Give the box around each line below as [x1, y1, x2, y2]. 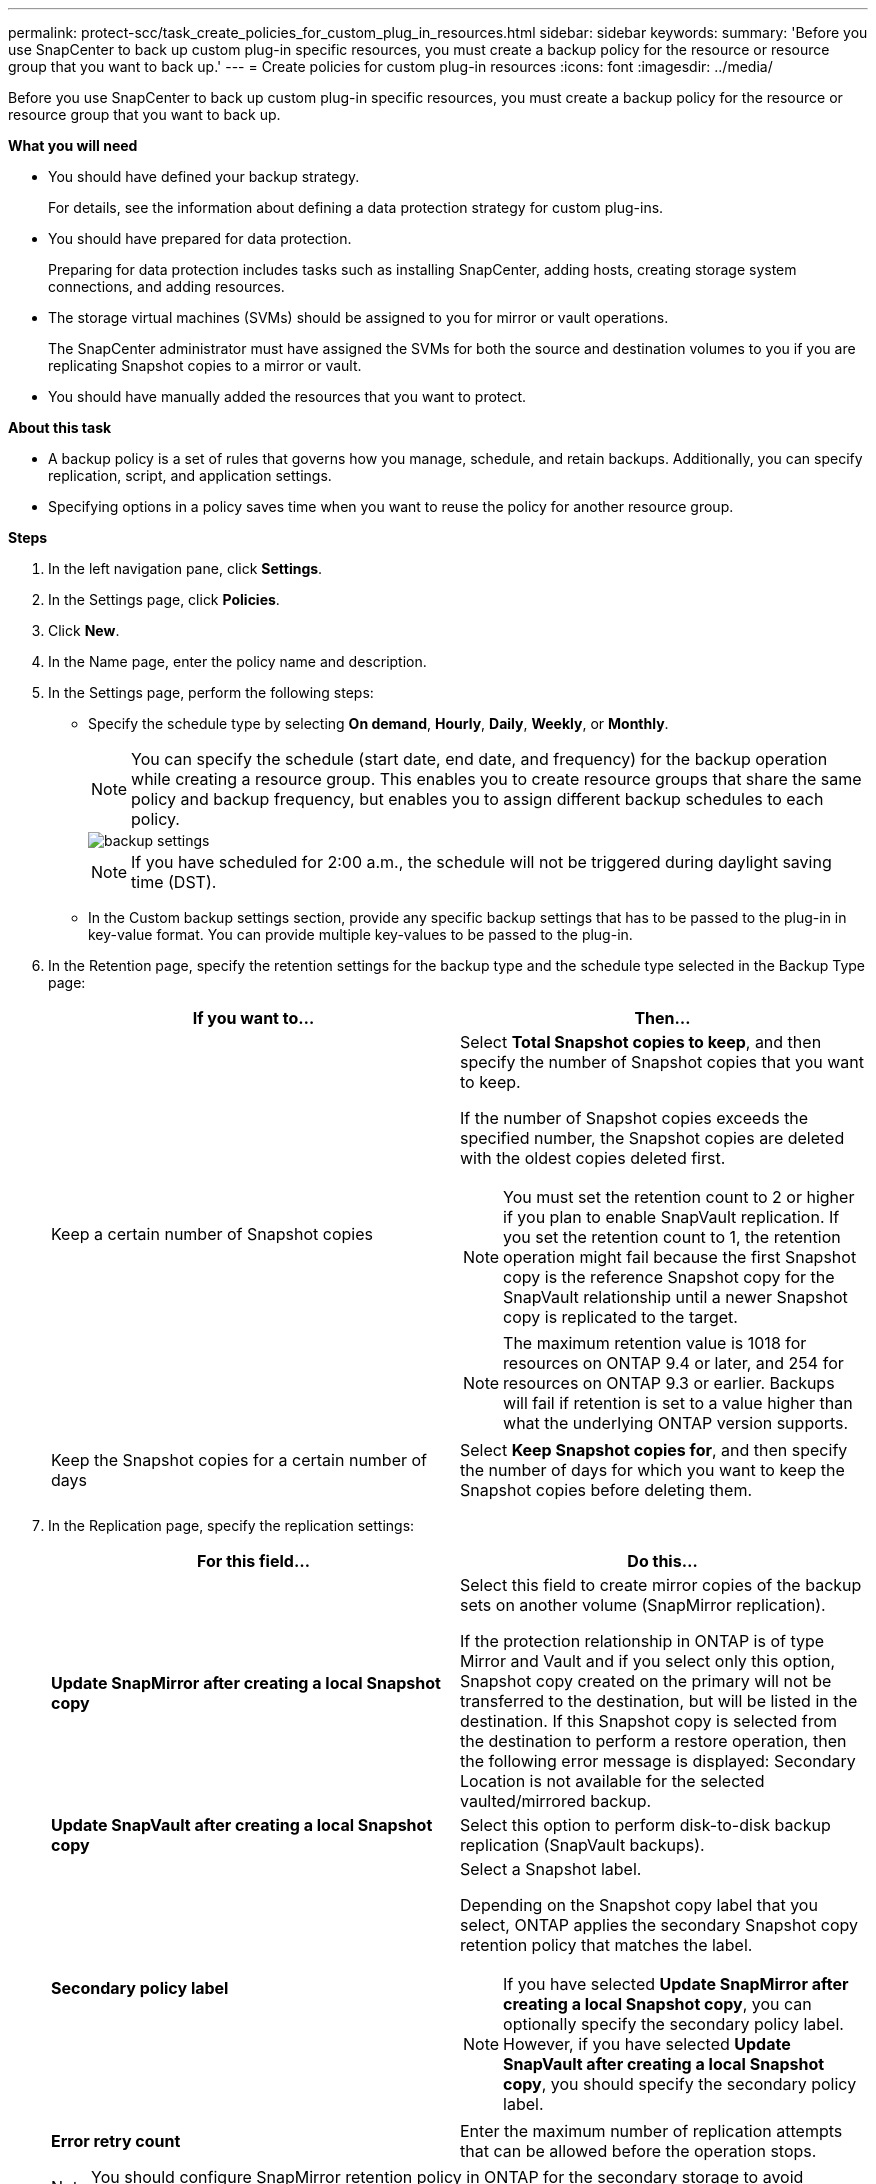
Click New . [48, 622, 120, 639]
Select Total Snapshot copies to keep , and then [460, 1032, 822, 1052]
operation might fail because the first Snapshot [503, 1247, 857, 1267]
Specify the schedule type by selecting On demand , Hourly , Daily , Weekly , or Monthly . [88, 715, 669, 732]
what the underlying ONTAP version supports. [503, 1413, 849, 1433]
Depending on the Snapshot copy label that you [460, 1895, 818, 1915]
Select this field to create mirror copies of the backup [460, 1575, 862, 1595]
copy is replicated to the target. [503, 1307, 738, 1327]
